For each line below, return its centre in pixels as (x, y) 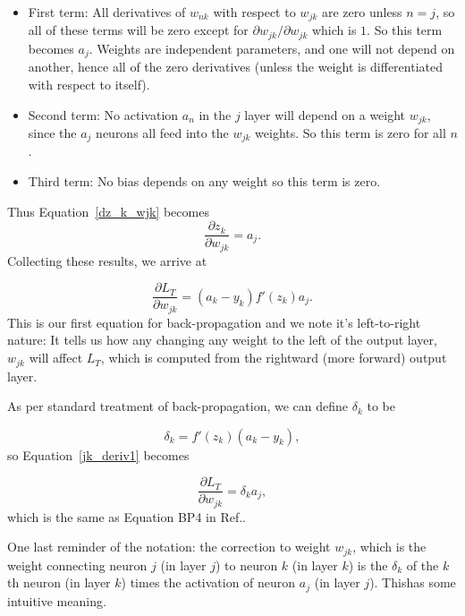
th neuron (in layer (59, 582)
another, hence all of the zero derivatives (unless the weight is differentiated (235, 67)
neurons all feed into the (162, 133)
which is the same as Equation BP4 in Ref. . (127, 516)
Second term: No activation (103, 114)
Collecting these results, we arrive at (107, 260)
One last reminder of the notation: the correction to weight (169, 547)
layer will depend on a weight (325, 114)
